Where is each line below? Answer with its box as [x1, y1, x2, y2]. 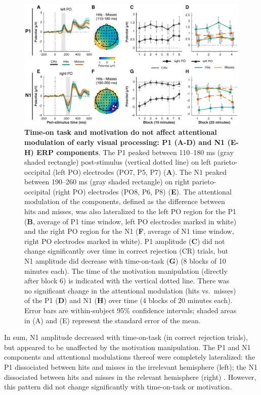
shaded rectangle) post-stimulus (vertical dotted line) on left [24, 157, 211, 167]
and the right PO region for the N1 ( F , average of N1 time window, [24, 226, 234, 236]
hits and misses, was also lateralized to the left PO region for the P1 [24, 206, 236, 217]
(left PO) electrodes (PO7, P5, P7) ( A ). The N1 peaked [53, 166, 227, 177]
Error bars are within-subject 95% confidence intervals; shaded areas [24, 305, 237, 316]
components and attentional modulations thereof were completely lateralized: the [4, 352, 255, 362]
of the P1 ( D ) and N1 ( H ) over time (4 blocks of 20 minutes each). [24, 295, 233, 306]
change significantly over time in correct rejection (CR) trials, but [24, 245, 229, 256]
